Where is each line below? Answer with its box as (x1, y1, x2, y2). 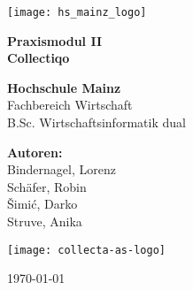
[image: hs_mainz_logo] (7, 6, 147, 19)
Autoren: (7, 142, 63, 161)
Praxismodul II (7, 31, 103, 50)
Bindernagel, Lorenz (7, 160, 116, 179)
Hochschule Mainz (7, 78, 121, 96)
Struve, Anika (7, 212, 82, 230)
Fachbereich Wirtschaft (7, 95, 133, 114)
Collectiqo (7, 49, 70, 67)
